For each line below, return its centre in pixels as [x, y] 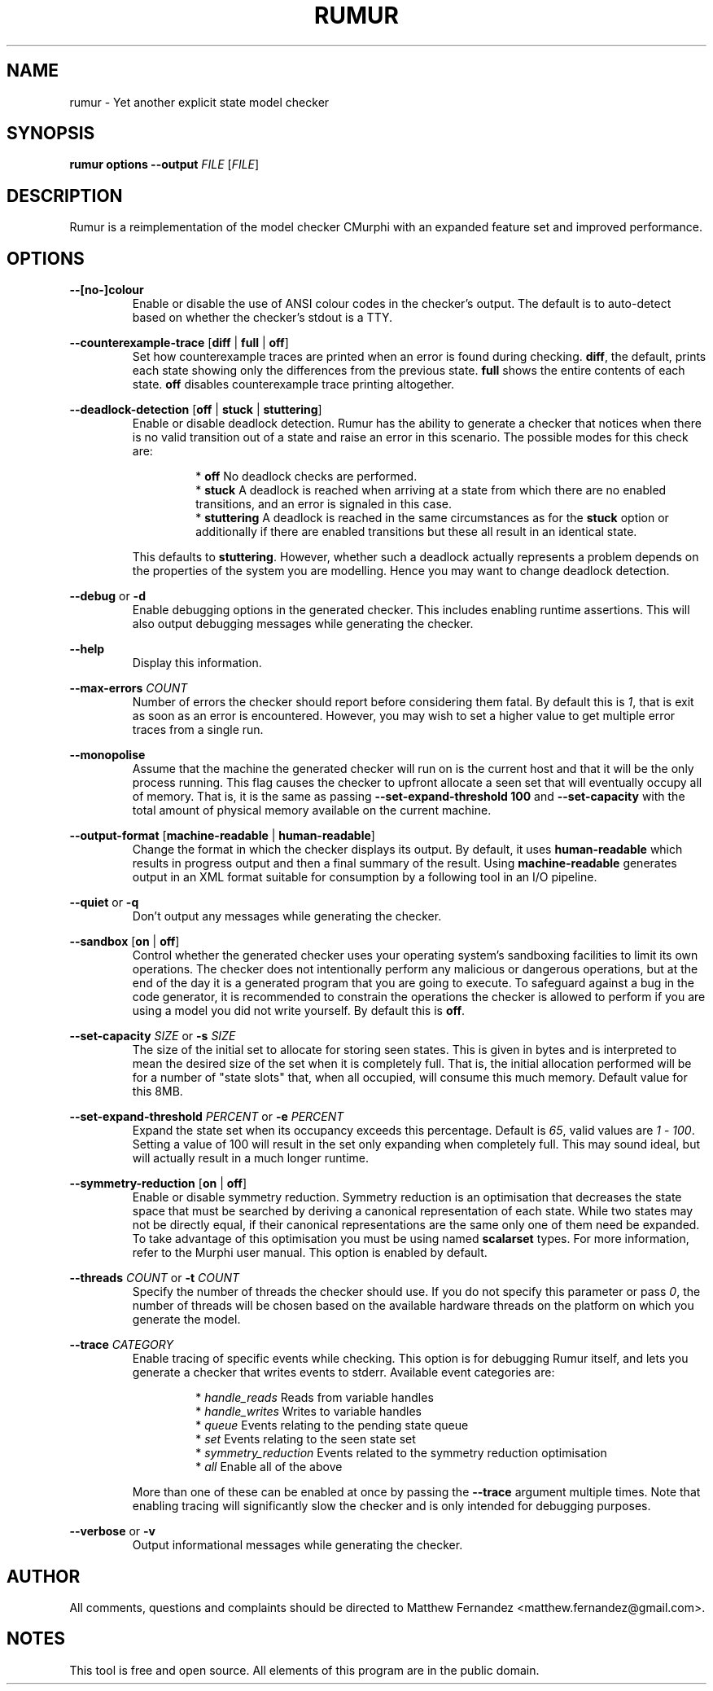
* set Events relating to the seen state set [306, 1439]
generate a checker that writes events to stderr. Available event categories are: [343, 1373]
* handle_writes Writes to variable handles [308, 1412]
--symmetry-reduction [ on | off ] [158, 1184]
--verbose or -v [112, 1531]
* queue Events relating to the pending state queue [332, 1425]
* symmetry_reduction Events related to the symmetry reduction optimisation [401, 1453]
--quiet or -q [104, 903]
